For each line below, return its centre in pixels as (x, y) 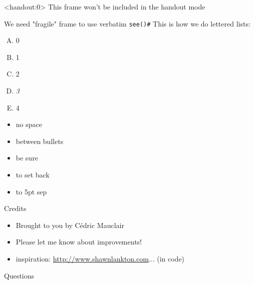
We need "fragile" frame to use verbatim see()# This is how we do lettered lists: (127, 23)
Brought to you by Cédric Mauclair (70, 225)
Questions (19, 275)
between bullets (40, 141)
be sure (27, 158)
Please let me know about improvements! (79, 242)
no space (29, 124)
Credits (15, 208)
